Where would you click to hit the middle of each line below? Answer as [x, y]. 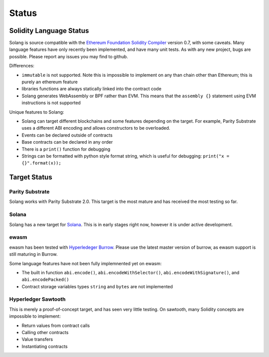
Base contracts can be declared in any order [67, 142]
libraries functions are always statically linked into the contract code [92, 89]
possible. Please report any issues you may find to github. [68, 56]
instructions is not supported [51, 103]
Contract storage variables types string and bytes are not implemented [97, 286]
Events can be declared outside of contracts [67, 135]
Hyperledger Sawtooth [37, 299]
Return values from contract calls [56, 325]
